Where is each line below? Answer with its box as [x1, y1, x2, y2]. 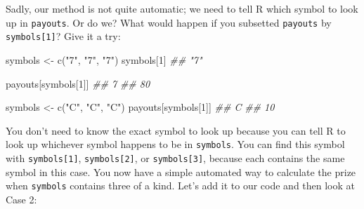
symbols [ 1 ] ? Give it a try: [6, 29, 121, 43]
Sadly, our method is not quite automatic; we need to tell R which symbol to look [6, 1, 358, 15]
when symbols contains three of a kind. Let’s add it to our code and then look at [6, 178, 356, 193]
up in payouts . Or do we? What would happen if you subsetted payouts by [6, 15, 332, 29]
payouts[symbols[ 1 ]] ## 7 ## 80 [6, 76, 150, 90]
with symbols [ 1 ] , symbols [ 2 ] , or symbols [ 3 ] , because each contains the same [6, 150, 345, 165]
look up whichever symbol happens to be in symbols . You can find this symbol [6, 137, 345, 151]
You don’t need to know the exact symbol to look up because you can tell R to [6, 123, 346, 137]
